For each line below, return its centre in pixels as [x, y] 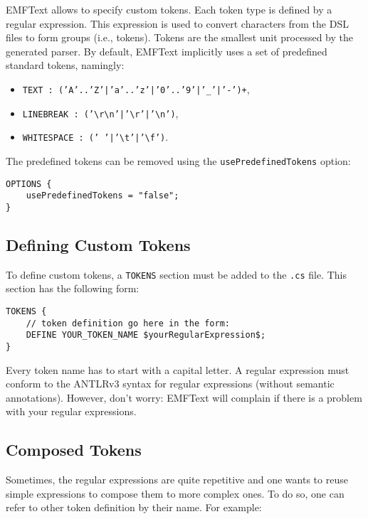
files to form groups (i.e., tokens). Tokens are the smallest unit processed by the [180, 37]
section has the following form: [73, 288]
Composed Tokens [74, 450]
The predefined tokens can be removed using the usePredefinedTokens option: [178, 160]
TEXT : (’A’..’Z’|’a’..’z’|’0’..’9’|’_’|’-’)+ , [136, 89]
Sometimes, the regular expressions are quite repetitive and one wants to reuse [177, 480]
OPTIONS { [29, 184]
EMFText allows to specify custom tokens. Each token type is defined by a [169, 9]
